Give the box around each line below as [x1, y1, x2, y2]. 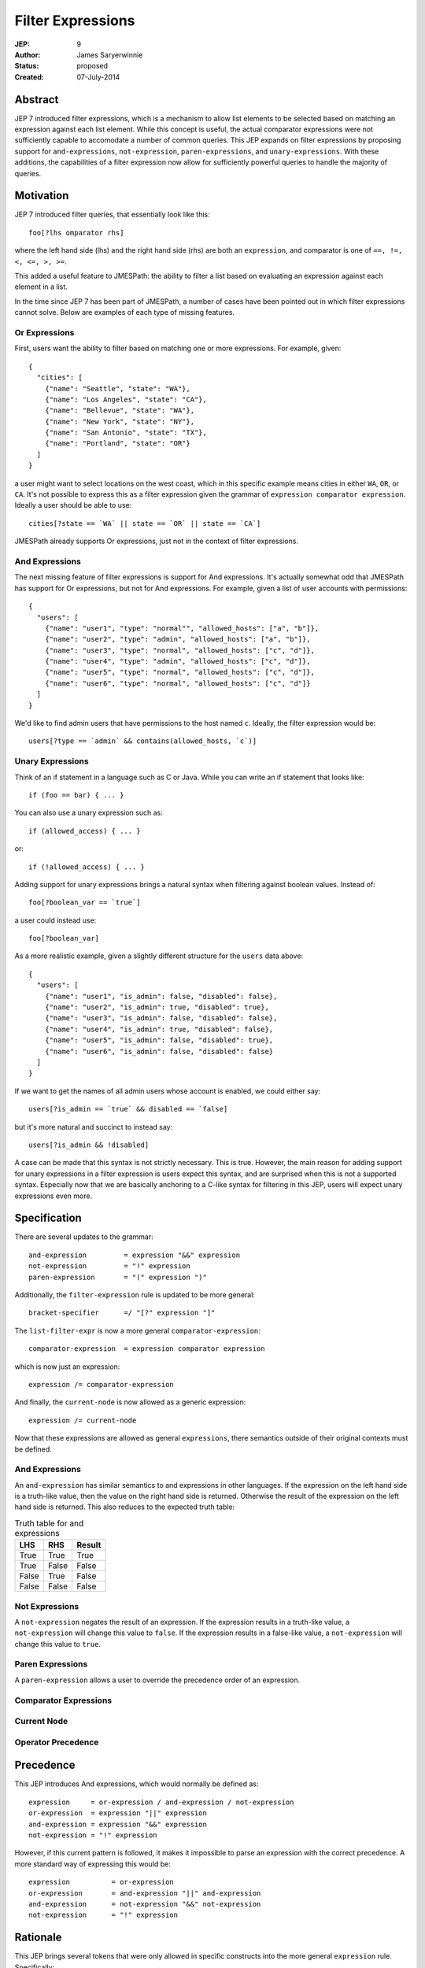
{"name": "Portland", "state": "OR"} [44, 439, 190, 448]
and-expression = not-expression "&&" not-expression [28, 1900, 261, 1908]
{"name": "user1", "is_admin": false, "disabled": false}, [44, 992, 278, 1001]
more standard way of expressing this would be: [14, 1859, 171, 1869]
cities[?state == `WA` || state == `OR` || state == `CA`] [28, 519, 261, 527]
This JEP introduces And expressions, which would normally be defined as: [14, 1779, 259, 1789]
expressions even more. [14, 1191, 93, 1200]
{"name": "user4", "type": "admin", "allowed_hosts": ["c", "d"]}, [44, 657, 311, 666]
